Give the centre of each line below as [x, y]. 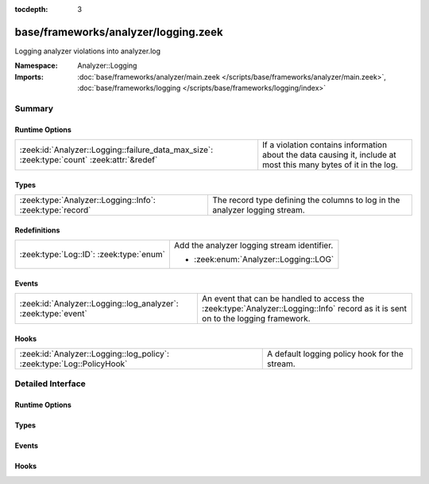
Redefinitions [37, 230]
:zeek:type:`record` [55, 210]
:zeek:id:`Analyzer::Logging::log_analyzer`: [99, 304]
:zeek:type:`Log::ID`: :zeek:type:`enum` [93, 255]
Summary [34, 108]
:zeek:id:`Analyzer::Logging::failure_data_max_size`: [116, 150]
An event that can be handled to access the [283, 299]
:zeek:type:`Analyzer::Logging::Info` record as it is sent [304, 309]
